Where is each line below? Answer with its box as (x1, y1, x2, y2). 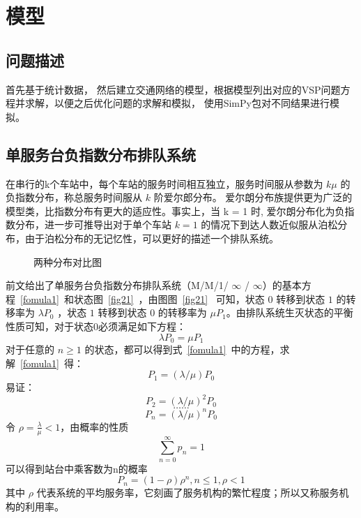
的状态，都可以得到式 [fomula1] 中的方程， (84, 341, 280, 356)
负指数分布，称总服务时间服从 (6, 190, 142, 205)
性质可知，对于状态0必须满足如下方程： (6, 318, 186, 333)
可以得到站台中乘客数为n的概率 (6, 461, 148, 475)
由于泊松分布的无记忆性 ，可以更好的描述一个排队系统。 (24, 230, 279, 245)
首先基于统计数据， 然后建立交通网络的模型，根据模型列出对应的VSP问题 (6, 82, 341, 96)
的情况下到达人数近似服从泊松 (201, 217, 338, 232)
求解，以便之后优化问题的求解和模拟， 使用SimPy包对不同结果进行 (24, 96, 330, 110)
